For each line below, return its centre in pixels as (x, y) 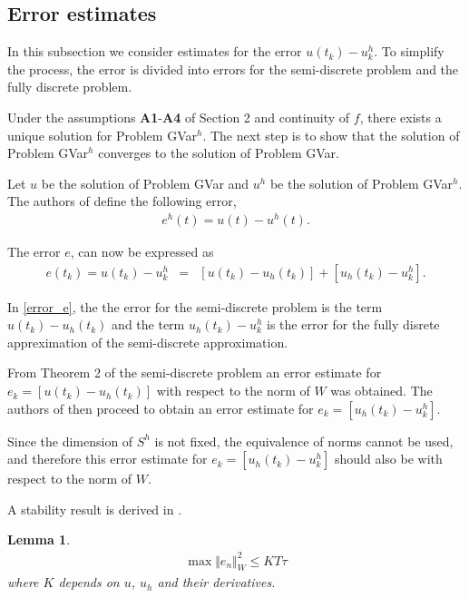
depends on (89, 582)
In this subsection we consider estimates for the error (155, 51)
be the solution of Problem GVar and (145, 183)
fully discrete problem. (70, 87)
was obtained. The (381, 391)
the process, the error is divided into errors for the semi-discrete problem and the (233, 69)
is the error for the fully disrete (353, 324)
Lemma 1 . (39, 539)
